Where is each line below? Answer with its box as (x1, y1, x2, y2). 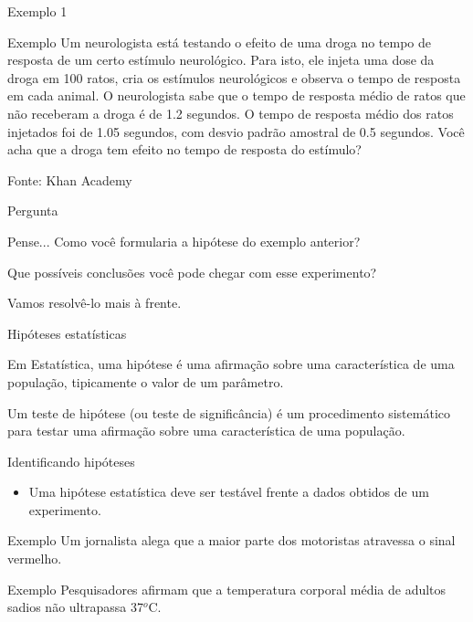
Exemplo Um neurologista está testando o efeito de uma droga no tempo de (7, 32, 432, 51)
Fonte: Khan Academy (7, 170, 132, 189)
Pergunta (7, 201, 58, 220)
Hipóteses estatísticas (7, 323, 127, 343)
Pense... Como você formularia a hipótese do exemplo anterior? (7, 231, 361, 250)
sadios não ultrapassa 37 (7, 597, 143, 617)
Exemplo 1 (7, 2, 68, 20)
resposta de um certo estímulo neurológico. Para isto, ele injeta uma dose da (7, 50, 435, 69)
